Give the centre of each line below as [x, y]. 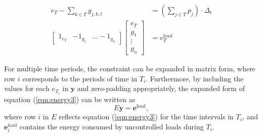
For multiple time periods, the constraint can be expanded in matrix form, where [130, 69]
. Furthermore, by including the [195, 78]
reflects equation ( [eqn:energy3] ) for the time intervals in [146, 117]
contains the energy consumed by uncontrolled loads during [112, 126]
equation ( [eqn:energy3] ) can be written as [70, 99]
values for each [27, 88]
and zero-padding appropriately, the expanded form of [161, 88]
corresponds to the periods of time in [80, 78]
